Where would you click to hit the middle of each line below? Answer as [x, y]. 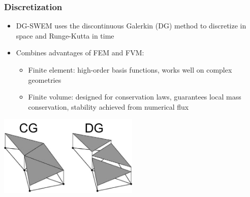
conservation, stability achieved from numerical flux [108, 106]
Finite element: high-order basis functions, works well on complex [130, 70]
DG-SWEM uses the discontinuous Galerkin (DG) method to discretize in [131, 26]
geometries [45, 79]
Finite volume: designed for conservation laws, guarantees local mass [135, 97]
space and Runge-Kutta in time [65, 35]
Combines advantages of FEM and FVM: [80, 53]
